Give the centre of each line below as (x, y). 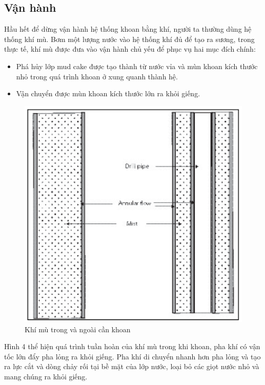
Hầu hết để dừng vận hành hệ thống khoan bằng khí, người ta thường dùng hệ (128, 29)
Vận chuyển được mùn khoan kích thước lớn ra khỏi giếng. (108, 93)
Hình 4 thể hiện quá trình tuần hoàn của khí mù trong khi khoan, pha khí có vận (132, 346)
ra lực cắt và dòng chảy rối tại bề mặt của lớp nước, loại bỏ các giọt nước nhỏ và (132, 366)
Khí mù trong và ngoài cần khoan (78, 329)
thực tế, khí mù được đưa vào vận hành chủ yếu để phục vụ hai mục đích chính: (130, 49)
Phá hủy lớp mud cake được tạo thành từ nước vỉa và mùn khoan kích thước (137, 66)
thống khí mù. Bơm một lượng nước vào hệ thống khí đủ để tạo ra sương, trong (129, 39)
